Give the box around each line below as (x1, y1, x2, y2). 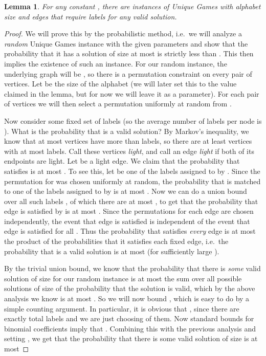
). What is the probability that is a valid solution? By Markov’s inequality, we (4, 125, 249, 136)
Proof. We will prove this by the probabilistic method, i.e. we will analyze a (4, 28, 242, 39)
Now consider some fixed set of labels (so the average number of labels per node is (4, 115, 262, 126)
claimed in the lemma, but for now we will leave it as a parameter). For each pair (4, 88, 259, 99)
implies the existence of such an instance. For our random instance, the (4, 58, 227, 69)
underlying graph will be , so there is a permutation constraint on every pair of (4, 68, 252, 79)
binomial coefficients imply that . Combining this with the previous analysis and (4, 323, 256, 333)
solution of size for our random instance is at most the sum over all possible (4, 273, 242, 283)
